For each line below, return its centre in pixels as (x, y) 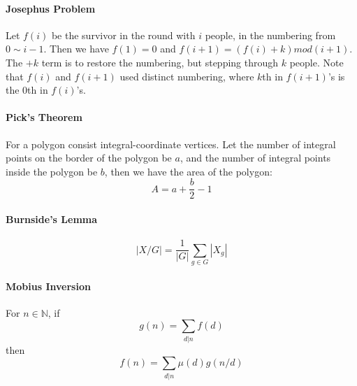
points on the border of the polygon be (89, 158)
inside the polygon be (52, 171)
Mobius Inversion (48, 286)
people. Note (316, 62)
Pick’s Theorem (44, 117)
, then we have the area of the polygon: (188, 171)
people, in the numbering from (270, 35)
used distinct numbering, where (187, 76)
